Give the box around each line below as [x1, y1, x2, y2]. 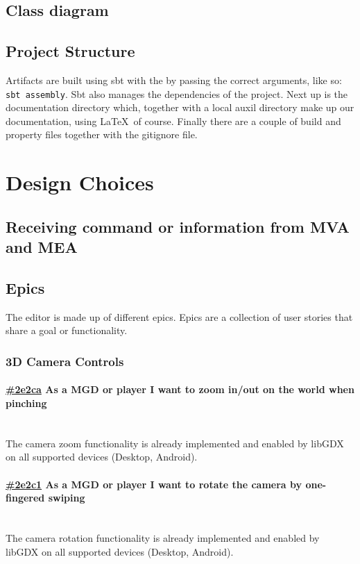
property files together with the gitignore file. [6, 127, 198, 142]
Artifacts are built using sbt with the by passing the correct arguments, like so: [6, 72, 342, 87]
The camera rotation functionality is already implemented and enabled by [6, 530, 320, 545]
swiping [48, 490, 85, 505]
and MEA [6, 236, 78, 258]
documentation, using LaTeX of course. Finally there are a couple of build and [6, 113, 341, 128]
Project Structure [6, 40, 135, 62]
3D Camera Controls [6, 352, 124, 370]
